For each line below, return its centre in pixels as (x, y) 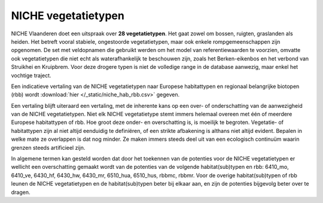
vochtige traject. (31, 75)
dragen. (21, 192)
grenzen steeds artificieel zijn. (48, 147)
